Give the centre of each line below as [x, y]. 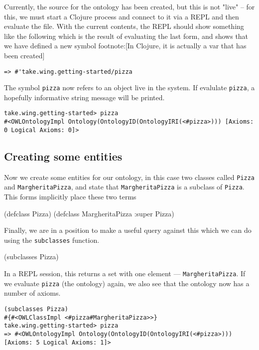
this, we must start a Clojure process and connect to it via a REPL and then [122, 16]
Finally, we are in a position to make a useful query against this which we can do [128, 230]
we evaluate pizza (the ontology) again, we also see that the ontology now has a [127, 283]
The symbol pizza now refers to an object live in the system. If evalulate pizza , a [129, 87]
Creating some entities [63, 156]
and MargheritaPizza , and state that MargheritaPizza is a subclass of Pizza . [124, 187]
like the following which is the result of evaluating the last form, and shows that [126, 36]
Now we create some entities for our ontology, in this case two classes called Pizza [129, 177]
